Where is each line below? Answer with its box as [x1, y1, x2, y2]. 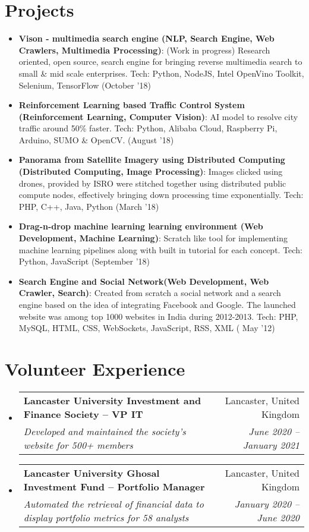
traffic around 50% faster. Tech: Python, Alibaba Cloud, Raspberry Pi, [18, 122, 278, 134]
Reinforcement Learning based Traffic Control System [18, 99, 245, 111]
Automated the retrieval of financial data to [23, 496, 204, 511]
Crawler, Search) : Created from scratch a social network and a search [18, 287, 281, 299]
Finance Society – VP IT [23, 407, 143, 421]
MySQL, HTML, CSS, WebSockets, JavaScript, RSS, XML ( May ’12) [18, 322, 275, 334]
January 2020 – [234, 496, 299, 511]
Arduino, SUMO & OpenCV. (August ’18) [18, 133, 174, 146]
